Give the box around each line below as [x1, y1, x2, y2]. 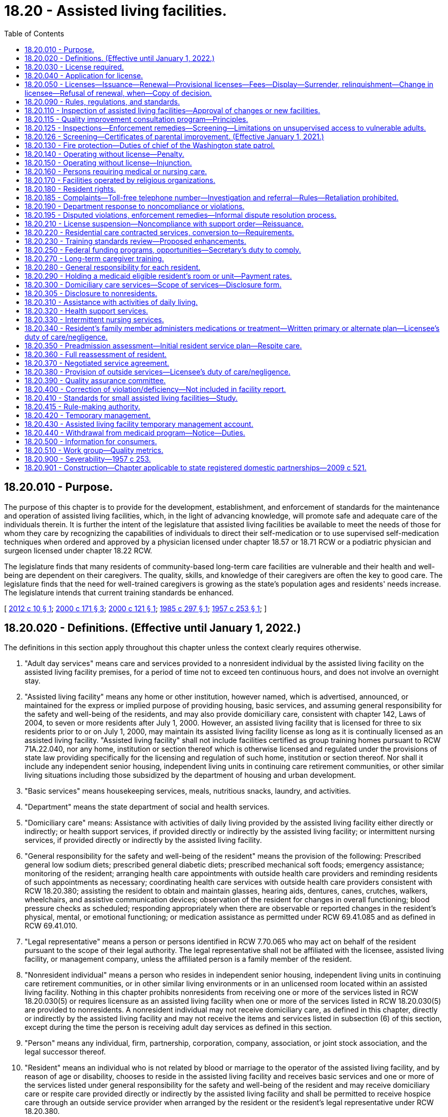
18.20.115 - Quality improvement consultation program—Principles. [25, 114, 248, 123]
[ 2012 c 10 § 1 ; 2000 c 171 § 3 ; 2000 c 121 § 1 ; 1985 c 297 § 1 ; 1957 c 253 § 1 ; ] [4, 604, 267, 613]
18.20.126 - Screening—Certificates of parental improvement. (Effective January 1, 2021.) [25, 132, 324, 141]
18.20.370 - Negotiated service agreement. [25, 358, 169, 367]
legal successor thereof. [25, 1047, 106, 1057]
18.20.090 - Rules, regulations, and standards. [25, 97, 180, 106]
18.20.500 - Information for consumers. [25, 437, 157, 446]
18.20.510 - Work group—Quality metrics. [25, 445, 164, 454]
